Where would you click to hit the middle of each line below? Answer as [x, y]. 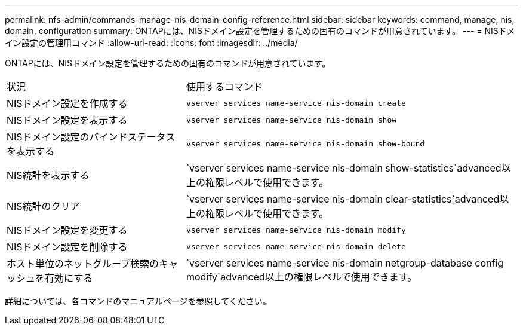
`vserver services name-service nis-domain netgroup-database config [345, 263]
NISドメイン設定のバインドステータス [91, 137]
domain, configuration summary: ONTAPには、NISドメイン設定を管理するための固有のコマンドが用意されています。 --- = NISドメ [260, 31]
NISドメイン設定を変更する [67, 230]
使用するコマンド [224, 87]
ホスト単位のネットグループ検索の [83, 264]
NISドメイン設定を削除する [67, 247]
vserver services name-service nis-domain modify [296, 230]
